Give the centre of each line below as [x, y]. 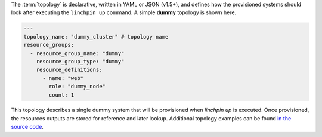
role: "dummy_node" [77, 87]
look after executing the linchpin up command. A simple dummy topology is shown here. [124, 12]
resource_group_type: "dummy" [80, 61]
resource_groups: [49, 45]
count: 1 [61, 95]
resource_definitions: [69, 70]
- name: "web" [63, 78]
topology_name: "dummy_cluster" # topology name [96, 36]
